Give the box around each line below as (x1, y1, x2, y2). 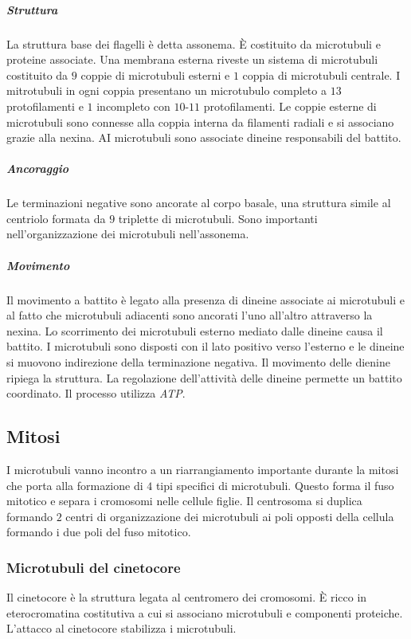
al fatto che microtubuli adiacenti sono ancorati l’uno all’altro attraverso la (6, 307, 373, 323)
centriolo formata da (6, 210, 106, 226)
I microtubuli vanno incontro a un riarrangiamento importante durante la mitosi (6, 461, 399, 477)
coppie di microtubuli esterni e (80, 66, 230, 83)
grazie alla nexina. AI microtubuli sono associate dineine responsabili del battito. (6, 129, 401, 146)
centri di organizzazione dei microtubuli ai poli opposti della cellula (65, 508, 394, 524)
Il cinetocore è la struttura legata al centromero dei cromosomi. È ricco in (6, 589, 367, 606)
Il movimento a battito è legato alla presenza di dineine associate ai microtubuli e (6, 291, 405, 308)
